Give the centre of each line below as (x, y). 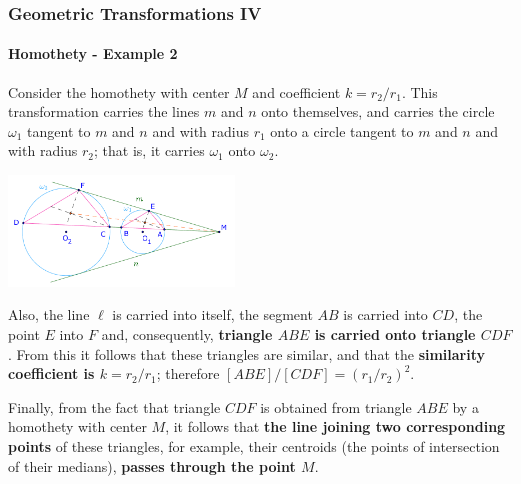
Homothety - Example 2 (93, 53)
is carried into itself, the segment (212, 314)
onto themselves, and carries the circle (378, 111)
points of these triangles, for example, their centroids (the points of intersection (254, 446)
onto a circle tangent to (342, 130)
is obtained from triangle (336, 406)
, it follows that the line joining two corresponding (335, 426)
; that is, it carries (149, 150)
